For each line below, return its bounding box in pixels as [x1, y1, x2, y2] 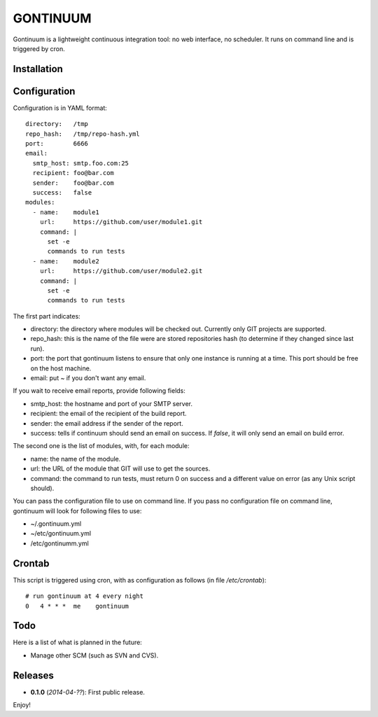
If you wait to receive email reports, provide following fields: [13, 387, 185, 395]
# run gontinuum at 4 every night [25, 592, 143, 600]
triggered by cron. [13, 44, 66, 53]
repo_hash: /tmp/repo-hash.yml [25, 130, 140, 138]
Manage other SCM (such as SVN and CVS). [30, 651, 159, 660]
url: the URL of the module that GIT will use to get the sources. [30, 464, 211, 473]
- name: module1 [32, 208, 99, 216]
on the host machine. [30, 364, 92, 373]
